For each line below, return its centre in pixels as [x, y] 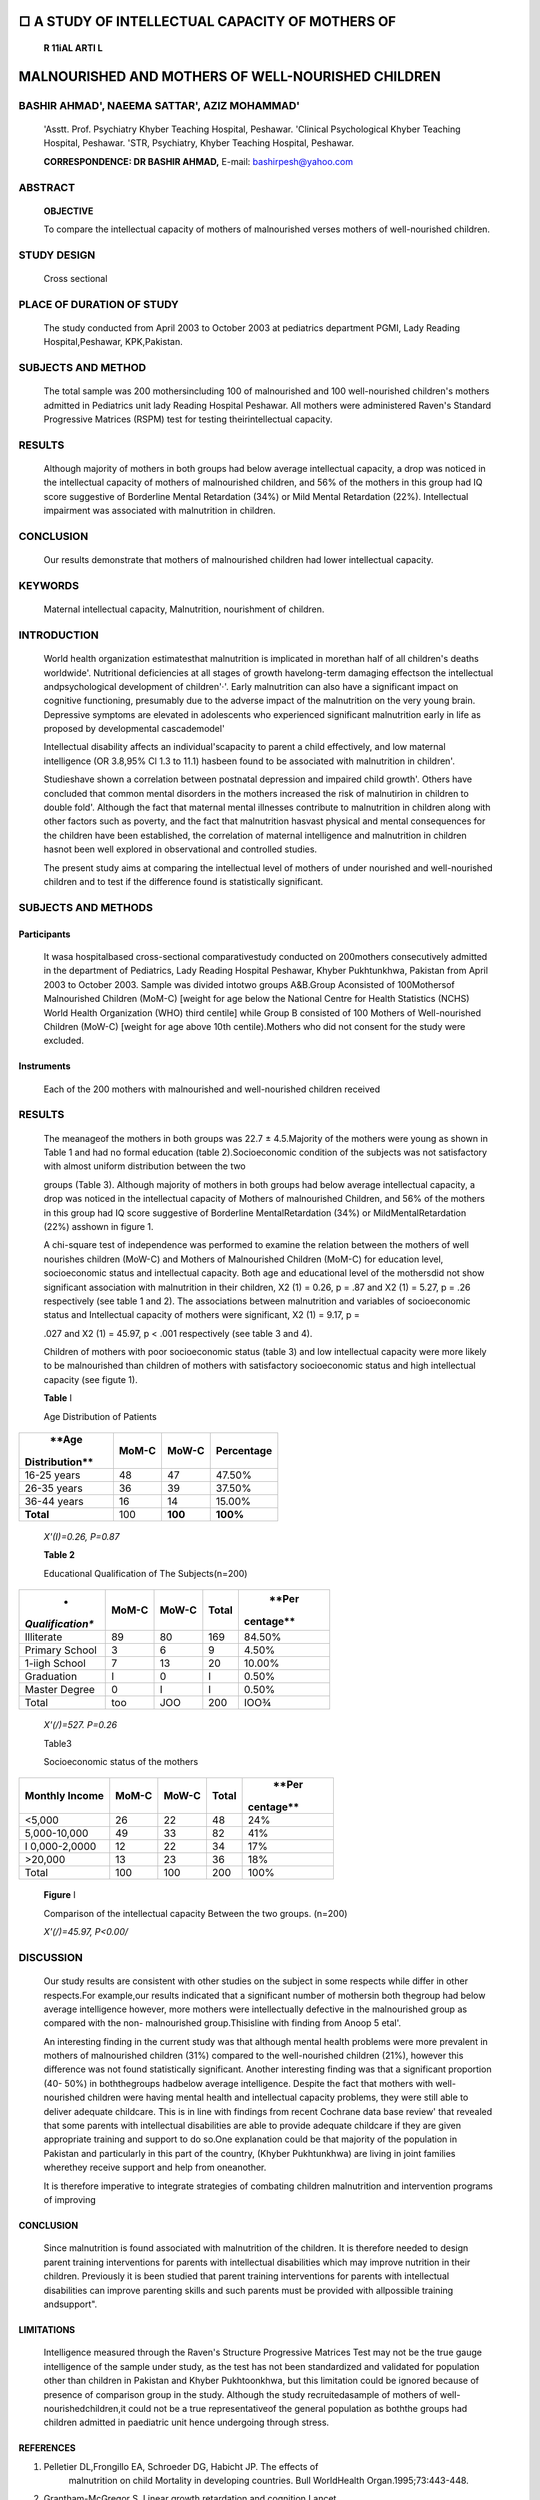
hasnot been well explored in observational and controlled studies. [180, 849]
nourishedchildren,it [85, 2408]
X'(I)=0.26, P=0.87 [81, 1537]
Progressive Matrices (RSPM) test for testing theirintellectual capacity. [188, 419]
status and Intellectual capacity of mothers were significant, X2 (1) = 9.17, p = [201, 1315]
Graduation [51, 1677]
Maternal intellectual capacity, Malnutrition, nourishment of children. [184, 609]
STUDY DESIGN [57, 255]
